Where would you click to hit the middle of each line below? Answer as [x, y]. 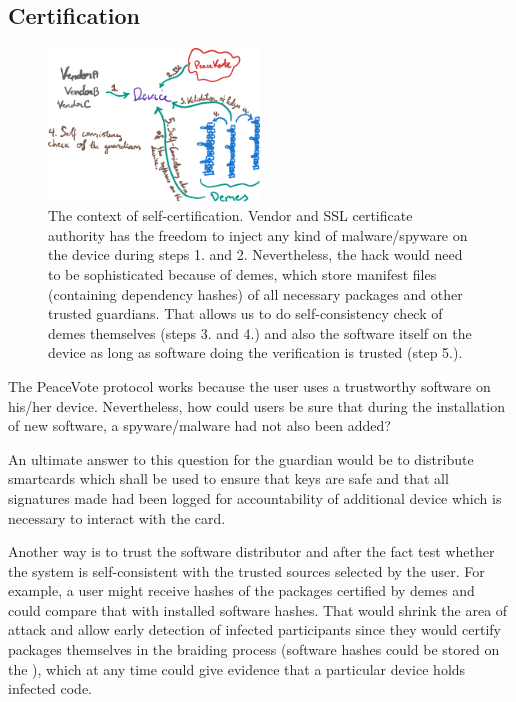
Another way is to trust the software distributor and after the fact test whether [251, 551]
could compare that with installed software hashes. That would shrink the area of [258, 609]
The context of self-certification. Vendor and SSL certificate [230, 215]
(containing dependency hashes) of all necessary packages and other [255, 293]
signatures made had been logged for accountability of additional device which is [255, 497]
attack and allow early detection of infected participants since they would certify [254, 629]
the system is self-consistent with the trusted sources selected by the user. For [246, 570]
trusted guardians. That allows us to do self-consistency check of [245, 313]
